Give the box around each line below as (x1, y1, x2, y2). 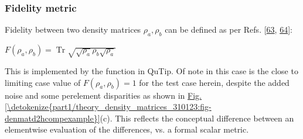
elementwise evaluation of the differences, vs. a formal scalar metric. (5, 123, 249, 135)
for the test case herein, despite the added (139, 76, 290, 88)
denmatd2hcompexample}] (5, 112, 100, 124)
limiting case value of (5, 76, 81, 88)
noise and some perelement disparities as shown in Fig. (5, 89, 202, 101)
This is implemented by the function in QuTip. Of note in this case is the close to (5, 65, 298, 77)
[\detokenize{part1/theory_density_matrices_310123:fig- (5, 100, 212, 113)
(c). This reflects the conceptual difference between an (100, 112, 294, 124)
